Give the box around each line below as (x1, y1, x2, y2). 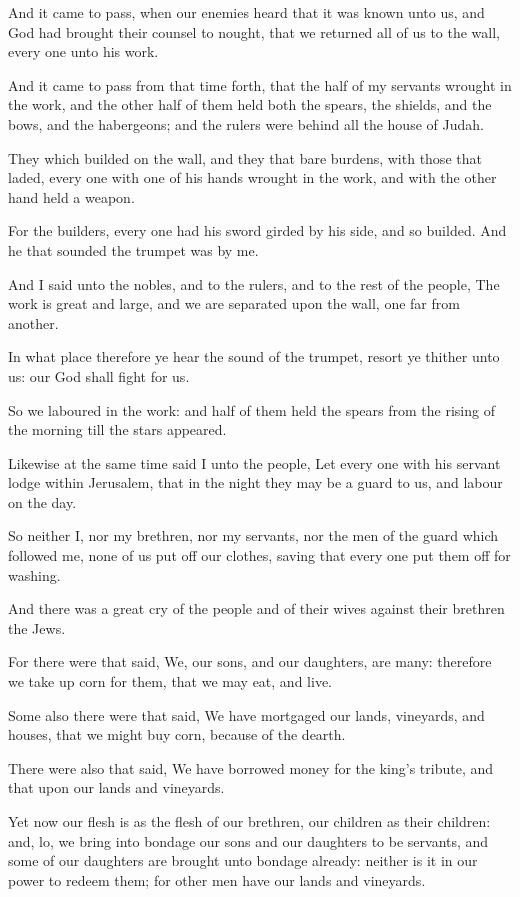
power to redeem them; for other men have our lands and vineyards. (8, 869, 426, 890)
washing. (8, 564, 61, 585)
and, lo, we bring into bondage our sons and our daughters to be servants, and (8, 830, 489, 851)
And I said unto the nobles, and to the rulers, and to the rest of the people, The (8, 273, 500, 294)
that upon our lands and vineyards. (8, 777, 225, 798)
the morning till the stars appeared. (8, 419, 227, 440)
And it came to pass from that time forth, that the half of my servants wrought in (8, 74, 512, 95)
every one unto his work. (8, 41, 159, 62)
